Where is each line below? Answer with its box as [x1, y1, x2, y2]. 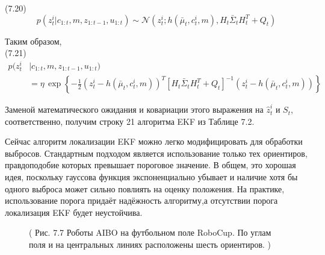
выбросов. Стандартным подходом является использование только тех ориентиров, [5, 146, 308, 159]
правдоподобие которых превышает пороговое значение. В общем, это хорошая [5, 159, 296, 171]
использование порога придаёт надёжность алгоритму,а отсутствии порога [5, 194, 278, 207]
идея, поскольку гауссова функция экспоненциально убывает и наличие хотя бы [5, 171, 298, 183]
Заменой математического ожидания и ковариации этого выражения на [5, 103, 264, 116]
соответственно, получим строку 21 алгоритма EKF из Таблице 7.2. [5, 115, 255, 127]
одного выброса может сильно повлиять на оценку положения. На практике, [5, 182, 285, 195]
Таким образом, [5, 34, 62, 47]
